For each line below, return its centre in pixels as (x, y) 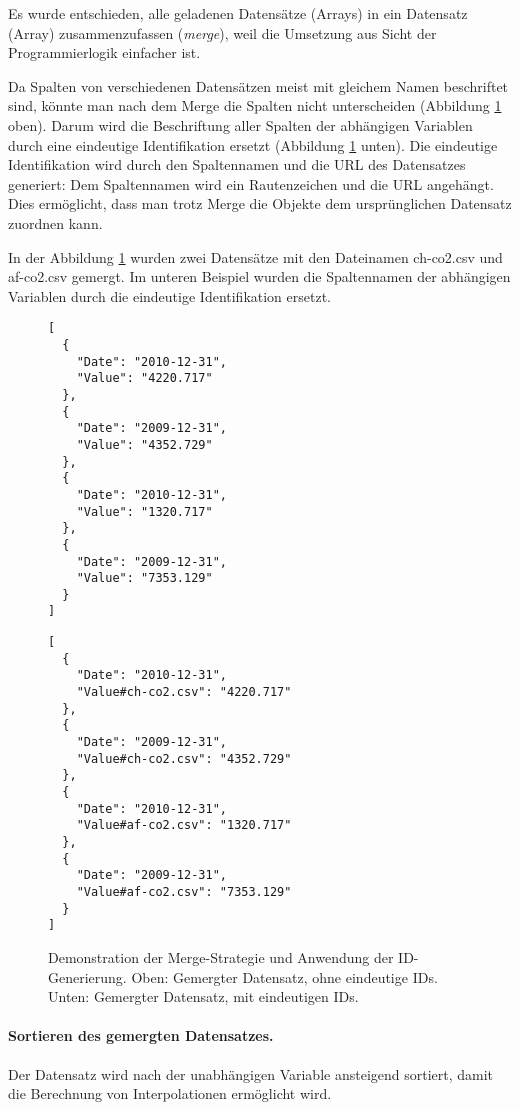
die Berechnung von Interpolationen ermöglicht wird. (170, 1093)
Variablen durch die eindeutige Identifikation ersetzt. (170, 295)
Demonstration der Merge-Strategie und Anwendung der (221, 956)
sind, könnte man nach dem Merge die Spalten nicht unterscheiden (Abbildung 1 (255, 105)
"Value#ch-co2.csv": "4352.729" (184, 758)
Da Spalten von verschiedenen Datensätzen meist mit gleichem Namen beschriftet (258, 85)
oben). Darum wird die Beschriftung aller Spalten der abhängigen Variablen (240, 124)
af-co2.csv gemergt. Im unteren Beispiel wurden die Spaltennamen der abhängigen (259, 276)
